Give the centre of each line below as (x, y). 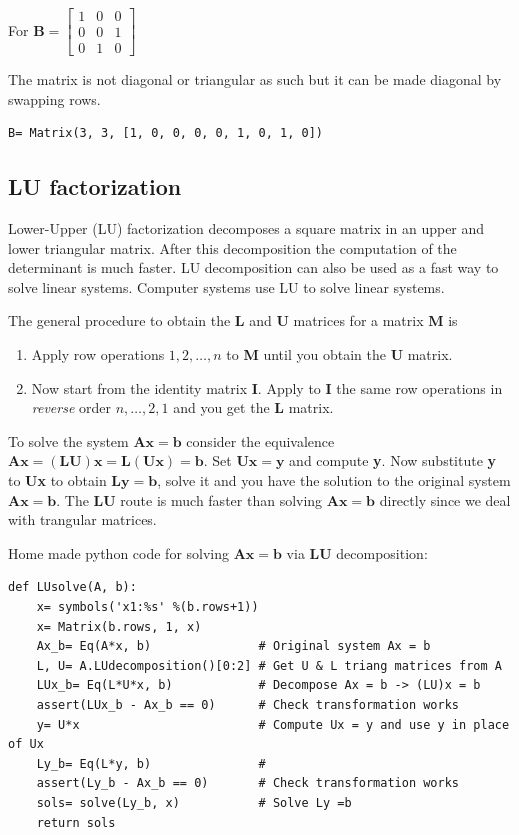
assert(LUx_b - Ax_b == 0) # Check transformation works (248, 704)
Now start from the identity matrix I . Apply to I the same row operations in (267, 387)
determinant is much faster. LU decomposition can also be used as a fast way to (253, 267)
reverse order (71, 407)
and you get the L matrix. (253, 407)
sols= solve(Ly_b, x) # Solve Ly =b (194, 802)
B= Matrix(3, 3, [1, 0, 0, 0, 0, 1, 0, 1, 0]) (165, 133)
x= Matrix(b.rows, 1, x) (119, 626)
